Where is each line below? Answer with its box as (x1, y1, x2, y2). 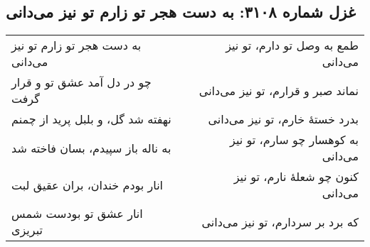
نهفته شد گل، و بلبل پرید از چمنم (11, 111, 171, 128)
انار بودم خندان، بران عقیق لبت (11, 176, 164, 193)
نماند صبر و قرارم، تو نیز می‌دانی (199, 82, 359, 99)
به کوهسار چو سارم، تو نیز (230, 131, 359, 148)
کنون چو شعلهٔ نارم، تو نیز (233, 168, 359, 185)
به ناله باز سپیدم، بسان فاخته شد (11, 139, 171, 156)
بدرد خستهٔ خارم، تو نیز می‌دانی (208, 111, 359, 128)
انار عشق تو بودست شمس (11, 205, 143, 222)
